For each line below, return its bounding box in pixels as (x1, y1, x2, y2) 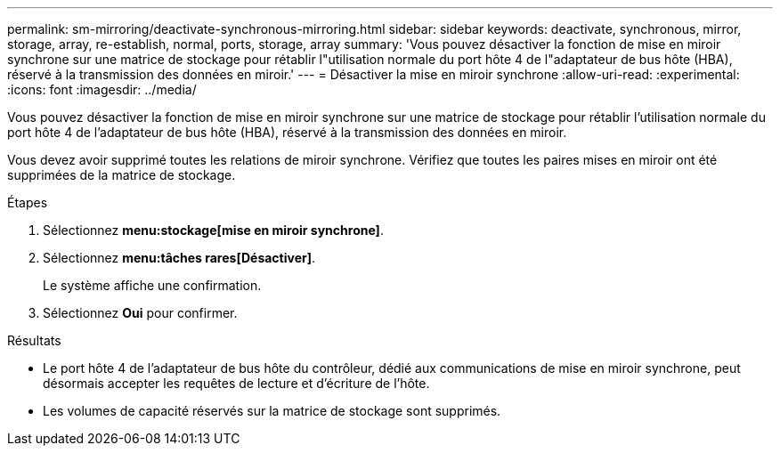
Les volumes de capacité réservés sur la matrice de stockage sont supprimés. (43, 403, 501, 418)
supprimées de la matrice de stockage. (7, 167, 236, 182)
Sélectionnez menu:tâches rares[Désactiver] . (43, 250, 316, 265)
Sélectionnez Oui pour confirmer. (43, 305, 238, 320)
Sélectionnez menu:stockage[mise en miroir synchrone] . (43, 222, 384, 238)
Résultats (7, 333, 61, 348)
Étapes (7, 195, 48, 210)
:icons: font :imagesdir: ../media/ (7, 82, 197, 97)
